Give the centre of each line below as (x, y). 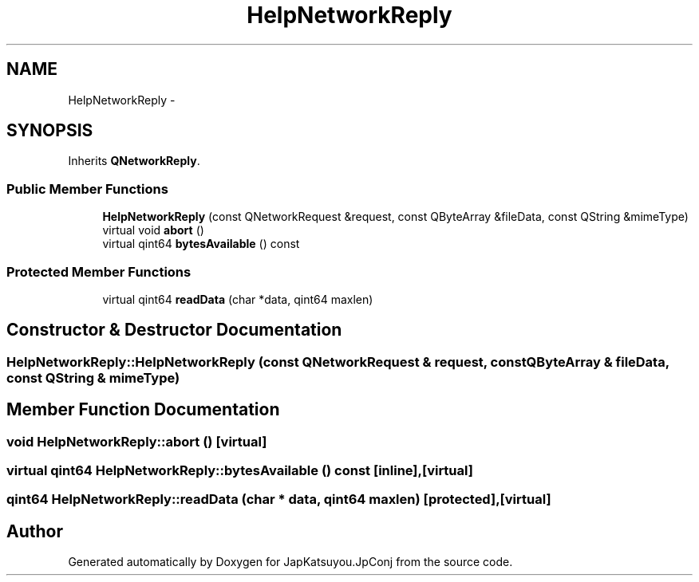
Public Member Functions (87, 189)
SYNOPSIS (50, 131)
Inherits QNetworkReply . (134, 161)
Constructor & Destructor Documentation (174, 330)
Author (35, 531)
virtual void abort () (153, 230)
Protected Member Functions (99, 271)
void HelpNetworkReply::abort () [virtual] (137, 441)
